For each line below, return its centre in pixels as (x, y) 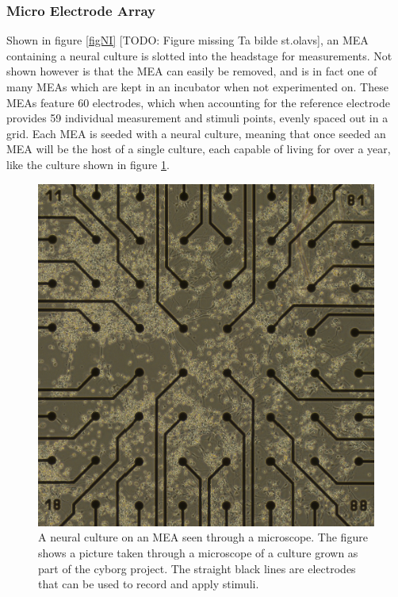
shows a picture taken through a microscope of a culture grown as (198, 552)
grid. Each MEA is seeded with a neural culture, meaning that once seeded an (196, 133)
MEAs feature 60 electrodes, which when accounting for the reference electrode (198, 102)
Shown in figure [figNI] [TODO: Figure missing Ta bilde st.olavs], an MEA (188, 40)
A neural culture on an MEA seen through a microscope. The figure (203, 537)
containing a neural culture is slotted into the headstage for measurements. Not (199, 55)
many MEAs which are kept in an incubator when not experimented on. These (197, 87)
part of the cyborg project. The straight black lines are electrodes (197, 568)
